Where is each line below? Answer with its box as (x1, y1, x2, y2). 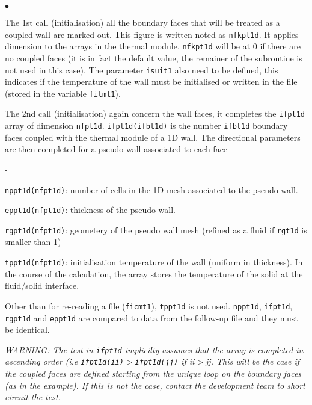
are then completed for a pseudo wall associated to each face (5, 143, 228, 155)
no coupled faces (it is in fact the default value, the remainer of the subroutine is (5, 51, 302, 64)
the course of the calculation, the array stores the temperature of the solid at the (5, 267, 303, 280)
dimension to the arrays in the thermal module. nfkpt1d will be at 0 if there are (5, 40, 301, 52)
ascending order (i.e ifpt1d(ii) (5, 355, 124, 368)
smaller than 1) (5, 235, 61, 248)
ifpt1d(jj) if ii (135, 355, 195, 368)
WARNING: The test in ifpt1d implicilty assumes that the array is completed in (5, 343, 304, 356)
